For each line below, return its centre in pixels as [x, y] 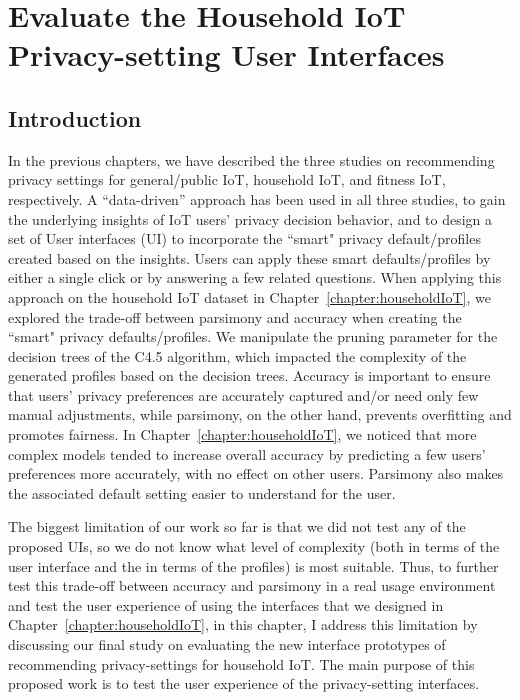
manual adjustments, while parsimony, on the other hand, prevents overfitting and [260, 414]
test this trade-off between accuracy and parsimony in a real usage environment [252, 585]
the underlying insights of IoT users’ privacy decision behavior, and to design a [250, 218]
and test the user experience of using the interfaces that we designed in [226, 604]
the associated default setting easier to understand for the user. [202, 492]
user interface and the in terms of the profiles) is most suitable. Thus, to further [253, 565]
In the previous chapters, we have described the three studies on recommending [251, 159]
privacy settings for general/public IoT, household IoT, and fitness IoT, [227, 179]
